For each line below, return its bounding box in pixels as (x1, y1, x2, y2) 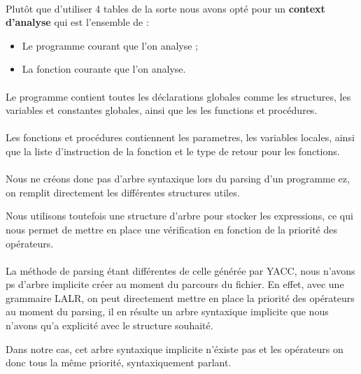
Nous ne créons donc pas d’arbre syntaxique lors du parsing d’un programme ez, (6, 171, 350, 186)
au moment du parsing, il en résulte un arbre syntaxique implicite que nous (6, 304, 329, 319)
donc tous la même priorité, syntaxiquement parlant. (6, 355, 232, 370)
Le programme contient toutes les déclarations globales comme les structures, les (6, 89, 351, 103)
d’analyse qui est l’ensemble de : (6, 15, 149, 29)
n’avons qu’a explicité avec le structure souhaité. (6, 318, 213, 333)
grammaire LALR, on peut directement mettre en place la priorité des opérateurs (6, 290, 355, 305)
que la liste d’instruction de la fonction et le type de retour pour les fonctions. (6, 143, 340, 158)
